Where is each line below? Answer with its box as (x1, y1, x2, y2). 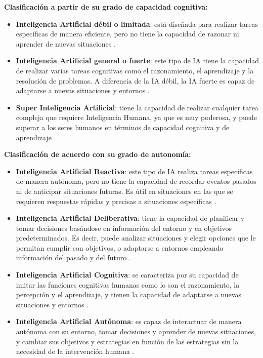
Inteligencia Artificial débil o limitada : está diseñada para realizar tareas (16, 18, 258, 29)
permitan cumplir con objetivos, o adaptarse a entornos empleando (16, 242, 224, 253)
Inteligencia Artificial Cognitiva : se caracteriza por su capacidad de (16, 269, 239, 280)
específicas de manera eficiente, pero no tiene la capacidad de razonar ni (16, 28, 239, 39)
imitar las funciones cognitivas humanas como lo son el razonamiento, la (16, 279, 240, 290)
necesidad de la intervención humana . (16, 346, 135, 356)
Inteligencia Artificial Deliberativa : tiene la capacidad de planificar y (16, 213, 245, 223)
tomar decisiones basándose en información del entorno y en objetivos (16, 222, 232, 233)
